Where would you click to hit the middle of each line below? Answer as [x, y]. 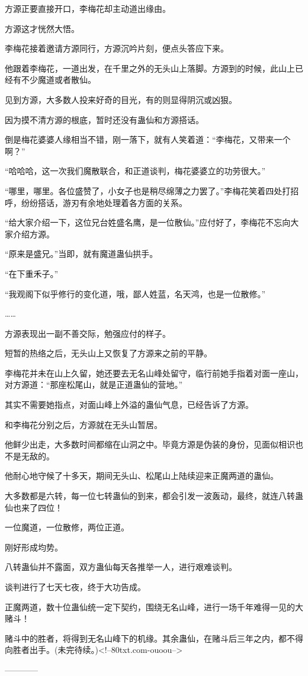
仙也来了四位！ [34, 507]
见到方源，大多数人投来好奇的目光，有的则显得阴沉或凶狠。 [121, 99]
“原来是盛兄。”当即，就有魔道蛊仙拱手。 [81, 254]
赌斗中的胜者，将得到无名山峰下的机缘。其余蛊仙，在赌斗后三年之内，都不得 [154, 638]
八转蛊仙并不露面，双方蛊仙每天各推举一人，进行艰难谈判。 [121, 567]
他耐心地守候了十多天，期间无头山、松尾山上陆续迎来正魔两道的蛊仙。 [142, 476]
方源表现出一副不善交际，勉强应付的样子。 [88, 333]
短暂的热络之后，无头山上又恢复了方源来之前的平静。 [108, 353]
